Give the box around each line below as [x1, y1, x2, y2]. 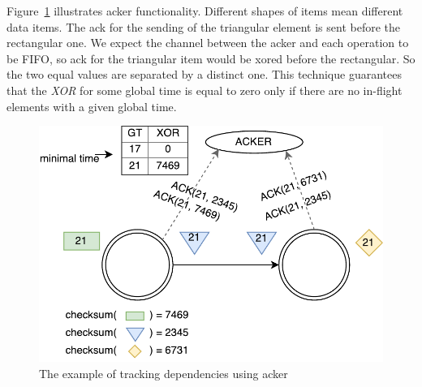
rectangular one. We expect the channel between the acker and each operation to [6, 34, 409, 51]
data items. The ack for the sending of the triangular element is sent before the [6, 18, 400, 35]
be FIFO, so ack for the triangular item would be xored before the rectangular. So [6, 49, 416, 67]
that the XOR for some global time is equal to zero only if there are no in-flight [6, 81, 403, 98]
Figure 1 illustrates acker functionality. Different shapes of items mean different [6, 2, 403, 19]
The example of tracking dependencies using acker [39, 364, 288, 381]
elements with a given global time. [6, 97, 177, 114]
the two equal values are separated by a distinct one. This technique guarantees [6, 66, 402, 83]
